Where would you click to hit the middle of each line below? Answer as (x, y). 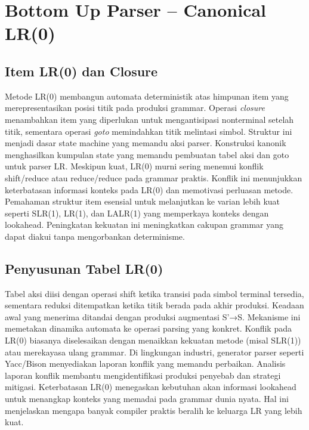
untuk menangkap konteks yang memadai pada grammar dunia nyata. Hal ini (147, 399)
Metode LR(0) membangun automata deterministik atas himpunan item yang (147, 96)
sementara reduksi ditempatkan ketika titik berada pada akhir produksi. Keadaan (154, 305)
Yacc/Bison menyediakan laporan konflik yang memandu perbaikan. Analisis (145, 364)
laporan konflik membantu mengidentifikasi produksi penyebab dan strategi (143, 375)
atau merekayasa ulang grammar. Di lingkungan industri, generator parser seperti (154, 352)
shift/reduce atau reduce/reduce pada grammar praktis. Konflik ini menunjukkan (154, 177)
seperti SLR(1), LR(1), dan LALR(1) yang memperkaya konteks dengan (137, 213)
